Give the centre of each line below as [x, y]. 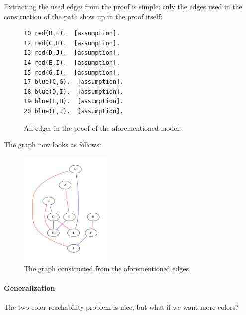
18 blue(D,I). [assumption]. [74, 92]
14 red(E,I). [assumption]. [72, 62]
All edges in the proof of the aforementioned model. [103, 127]
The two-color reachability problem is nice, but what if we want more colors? [121, 307]
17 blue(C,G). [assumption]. [74, 82]
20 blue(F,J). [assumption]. [74, 111]
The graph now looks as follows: [53, 144]
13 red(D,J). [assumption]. [72, 53]
